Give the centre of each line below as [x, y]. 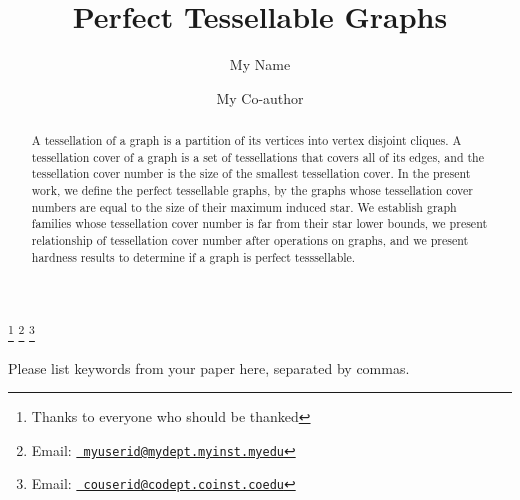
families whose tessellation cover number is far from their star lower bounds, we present [259, 223]
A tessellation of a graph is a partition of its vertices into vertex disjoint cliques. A [246, 140]
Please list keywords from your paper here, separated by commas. [209, 367]
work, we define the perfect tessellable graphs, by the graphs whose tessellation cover [252, 190]
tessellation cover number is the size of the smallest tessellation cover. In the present [251, 173]
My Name [260, 64]
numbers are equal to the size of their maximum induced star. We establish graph [244, 206]
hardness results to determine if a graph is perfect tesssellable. [193, 256]
